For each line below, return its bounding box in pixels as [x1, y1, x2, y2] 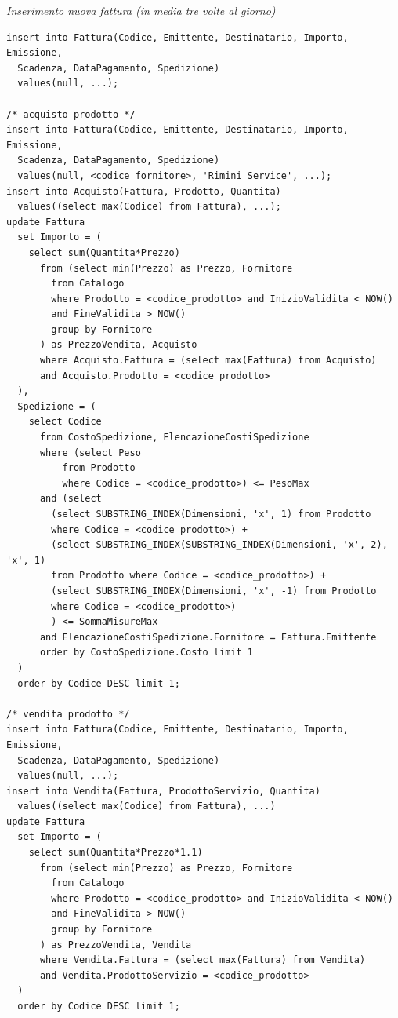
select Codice [28, 416, 102, 428]
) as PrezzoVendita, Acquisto [39, 339, 197, 351]
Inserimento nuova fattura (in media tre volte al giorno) [6, 2, 276, 18]
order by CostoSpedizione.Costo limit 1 [39, 647, 253, 659]
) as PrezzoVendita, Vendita [39, 939, 192, 950]
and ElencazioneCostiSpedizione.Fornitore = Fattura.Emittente [39, 631, 377, 643]
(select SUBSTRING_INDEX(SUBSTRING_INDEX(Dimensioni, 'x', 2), [51, 539, 388, 551]
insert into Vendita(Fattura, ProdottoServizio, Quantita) [6, 785, 320, 797]
